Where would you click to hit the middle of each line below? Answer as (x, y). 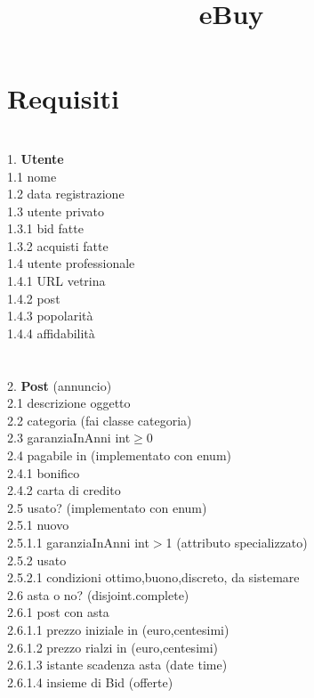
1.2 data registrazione (66, 194)
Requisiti (63, 98)
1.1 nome (32, 176)
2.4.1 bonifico (44, 472)
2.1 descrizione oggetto (69, 403)
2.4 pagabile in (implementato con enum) (119, 455)
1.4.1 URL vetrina (56, 281)
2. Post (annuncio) (60, 385)
